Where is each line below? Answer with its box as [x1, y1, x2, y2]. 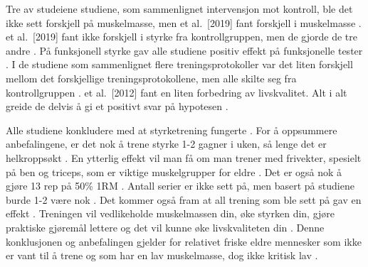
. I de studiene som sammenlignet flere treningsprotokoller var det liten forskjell [6, 57, 353, 72]
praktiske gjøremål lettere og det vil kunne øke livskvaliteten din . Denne [6, 219, 325, 234]
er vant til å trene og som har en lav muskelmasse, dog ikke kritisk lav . [6, 248, 318, 263]
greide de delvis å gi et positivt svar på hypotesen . [6, 99, 228, 114]
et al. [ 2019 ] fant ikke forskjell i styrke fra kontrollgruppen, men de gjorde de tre [6, 29, 357, 44]
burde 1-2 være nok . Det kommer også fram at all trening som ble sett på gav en [6, 192, 362, 207]
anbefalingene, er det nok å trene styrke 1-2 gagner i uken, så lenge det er [6, 136, 327, 151]
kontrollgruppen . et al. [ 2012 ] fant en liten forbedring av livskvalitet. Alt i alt [6, 85, 347, 99]
